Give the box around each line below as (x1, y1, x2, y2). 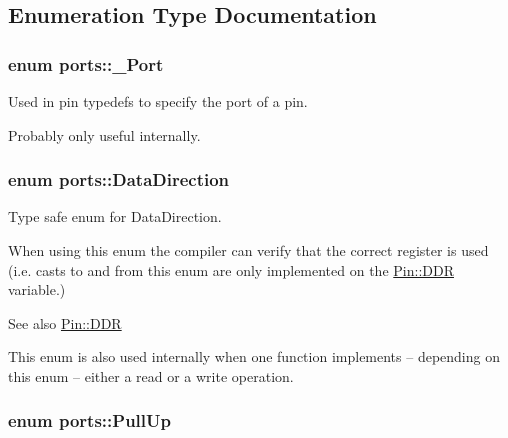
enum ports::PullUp (8, 408, 171, 433)
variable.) (8, 279, 66, 300)
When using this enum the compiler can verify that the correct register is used (8, 240, 489, 260)
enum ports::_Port (8, 51, 164, 76)
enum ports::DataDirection (8, 167, 230, 192)
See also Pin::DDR (8, 312, 122, 333)
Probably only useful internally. (8, 124, 201, 145)
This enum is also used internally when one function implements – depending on (8, 346, 500, 367)
